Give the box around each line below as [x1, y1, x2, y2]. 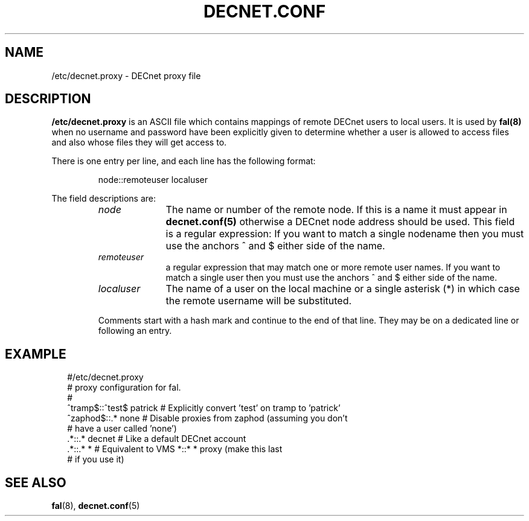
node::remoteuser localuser [98, 174, 208, 185]
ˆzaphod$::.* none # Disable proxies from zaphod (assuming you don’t [67, 413, 348, 424]
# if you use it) [67, 454, 124, 465]
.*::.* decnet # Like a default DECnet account [67, 433, 246, 444]
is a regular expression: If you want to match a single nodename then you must [165, 228, 524, 240]
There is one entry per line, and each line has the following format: [51, 156, 316, 167]
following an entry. [98, 325, 172, 336]
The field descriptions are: [51, 193, 156, 204]
